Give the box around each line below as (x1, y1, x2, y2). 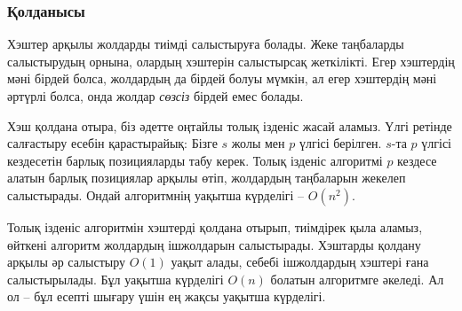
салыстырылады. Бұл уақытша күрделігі (7, 269, 224, 288)
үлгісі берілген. (299, 134, 382, 152)
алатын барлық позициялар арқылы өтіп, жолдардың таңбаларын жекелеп (7, 168, 406, 187)
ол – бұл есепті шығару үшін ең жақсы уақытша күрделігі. (7, 287, 326, 306)
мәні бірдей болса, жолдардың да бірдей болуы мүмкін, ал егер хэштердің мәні (7, 69, 437, 88)
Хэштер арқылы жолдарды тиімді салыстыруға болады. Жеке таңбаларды (7, 35, 404, 53)
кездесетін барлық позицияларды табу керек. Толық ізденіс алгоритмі (7, 151, 383, 169)
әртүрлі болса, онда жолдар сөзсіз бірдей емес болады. (7, 87, 304, 105)
